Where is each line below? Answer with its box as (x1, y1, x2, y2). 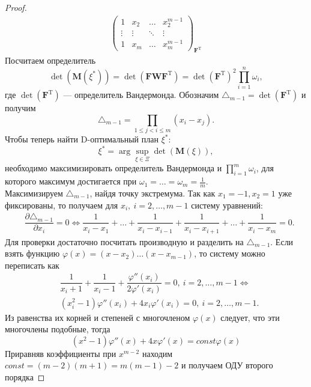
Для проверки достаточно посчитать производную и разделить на (5, 235, 244, 248)
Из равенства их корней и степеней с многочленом (5, 311, 190, 323)
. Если (270, 235, 294, 248)
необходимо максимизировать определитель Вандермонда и (5, 162, 222, 174)
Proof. (5, 1, 27, 13)
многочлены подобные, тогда (5, 323, 110, 335)
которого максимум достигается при (5, 175, 137, 187)
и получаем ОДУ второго (181, 359, 273, 371)
